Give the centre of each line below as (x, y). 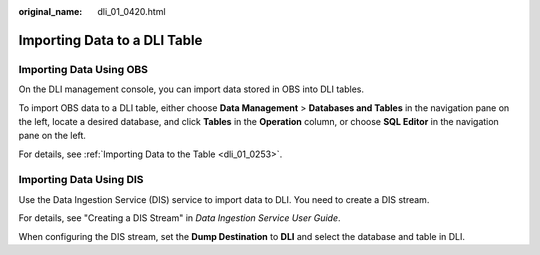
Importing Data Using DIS (81, 180)
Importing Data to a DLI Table (110, 40)
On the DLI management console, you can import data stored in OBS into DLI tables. (191, 89)
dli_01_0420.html (131, 11)
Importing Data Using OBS (83, 69)
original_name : (50, 11)
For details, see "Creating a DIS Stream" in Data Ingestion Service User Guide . (179, 218)
